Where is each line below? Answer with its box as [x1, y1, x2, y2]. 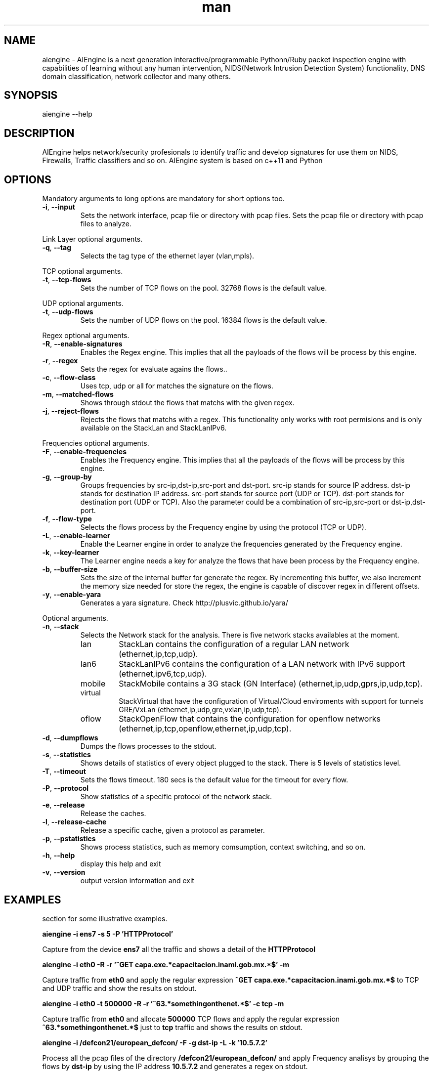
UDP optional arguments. [42, 299, 124, 308]
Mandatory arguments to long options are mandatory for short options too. [42, 194, 285, 203]
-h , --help [42, 851, 75, 860]
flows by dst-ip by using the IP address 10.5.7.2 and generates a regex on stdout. [42, 1062, 308, 1071]
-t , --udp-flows [42, 307, 93, 316]
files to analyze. [80, 219, 132, 228]
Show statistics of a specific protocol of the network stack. [80, 792, 272, 801]
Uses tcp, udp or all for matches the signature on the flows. [80, 382, 273, 390]
